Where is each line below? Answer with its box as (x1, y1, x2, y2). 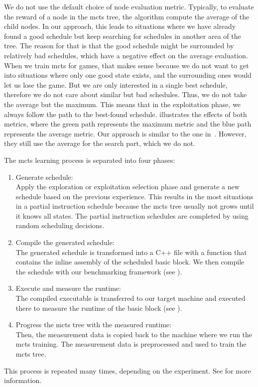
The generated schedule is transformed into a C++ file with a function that (15, 247, 247, 257)
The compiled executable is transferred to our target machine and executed (15, 293, 246, 303)
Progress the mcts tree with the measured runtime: (15, 319, 171, 330)
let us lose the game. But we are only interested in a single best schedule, (4, 79, 228, 90)
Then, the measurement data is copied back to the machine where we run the (15, 329, 253, 339)
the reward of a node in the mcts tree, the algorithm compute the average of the (4, 11, 250, 21)
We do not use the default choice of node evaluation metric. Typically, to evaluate (4, 1, 254, 11)
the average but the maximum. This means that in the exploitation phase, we (4, 99, 241, 109)
